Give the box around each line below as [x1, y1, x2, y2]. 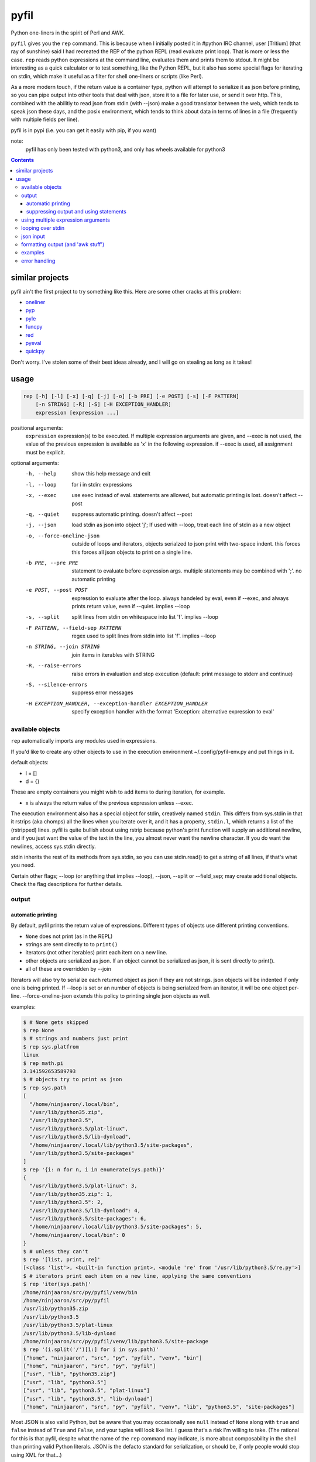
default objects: [11, 759, 49, 766]
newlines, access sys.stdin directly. [11, 843, 97, 850]
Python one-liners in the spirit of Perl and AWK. [11, 29, 125, 36]
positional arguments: [11, 424, 63, 431]
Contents [11, 157, 35, 164]
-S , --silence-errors [25, 681, 88, 688]
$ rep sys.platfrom [23, 1043, 79, 1050]
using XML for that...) [11, 1451, 62, 1458]
